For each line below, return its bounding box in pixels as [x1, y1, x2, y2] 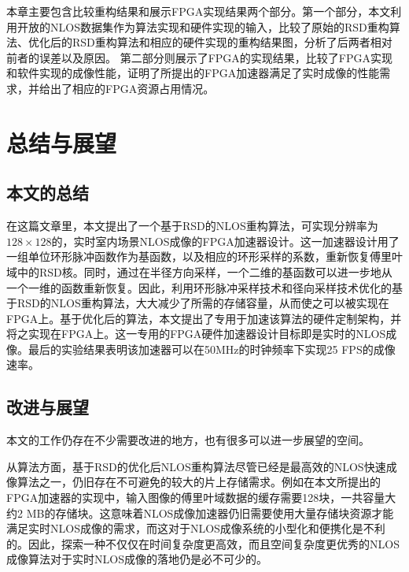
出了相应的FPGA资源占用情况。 [50, 80, 215, 96]
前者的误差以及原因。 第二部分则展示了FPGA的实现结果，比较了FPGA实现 [6, 49, 392, 65]
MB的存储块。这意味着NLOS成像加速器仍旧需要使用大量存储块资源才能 [26, 504, 394, 521]
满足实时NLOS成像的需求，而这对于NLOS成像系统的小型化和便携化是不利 [6, 520, 385, 537]
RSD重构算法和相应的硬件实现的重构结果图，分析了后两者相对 [72, 34, 392, 50]
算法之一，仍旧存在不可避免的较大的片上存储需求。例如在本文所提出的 [17, 474, 381, 490]
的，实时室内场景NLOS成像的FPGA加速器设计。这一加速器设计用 [51, 232, 389, 249]
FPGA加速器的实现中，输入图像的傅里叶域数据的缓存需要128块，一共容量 [6, 489, 385, 506]
